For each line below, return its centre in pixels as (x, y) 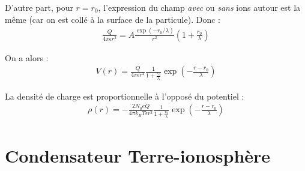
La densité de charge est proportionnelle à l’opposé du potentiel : (125, 96)
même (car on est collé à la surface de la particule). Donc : (113, 19)
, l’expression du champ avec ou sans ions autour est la (199, 7)
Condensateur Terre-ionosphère (138, 155)
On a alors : (27, 57)
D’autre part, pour (39, 7)
